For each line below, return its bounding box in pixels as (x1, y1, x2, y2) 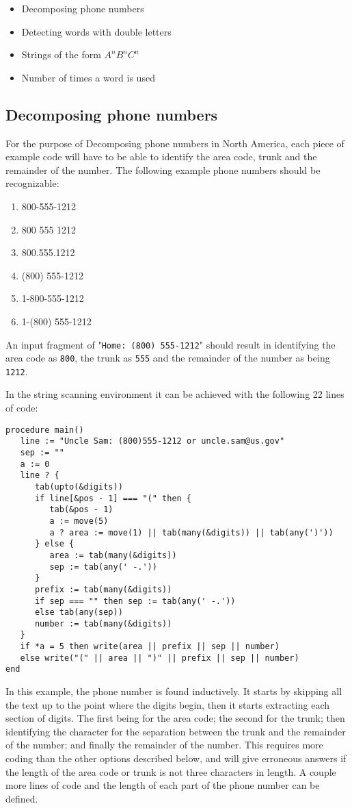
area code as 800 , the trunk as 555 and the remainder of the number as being (5, 351, 330, 365)
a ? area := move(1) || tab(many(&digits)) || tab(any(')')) (49, 527, 334, 538)
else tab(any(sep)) (34, 607, 123, 618)
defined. (5, 791, 38, 805)
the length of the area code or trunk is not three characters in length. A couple (5, 764, 336, 779)
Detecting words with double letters (21, 24, 172, 38)
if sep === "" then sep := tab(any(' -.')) (34, 596, 236, 606)
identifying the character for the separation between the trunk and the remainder (5, 724, 346, 738)
